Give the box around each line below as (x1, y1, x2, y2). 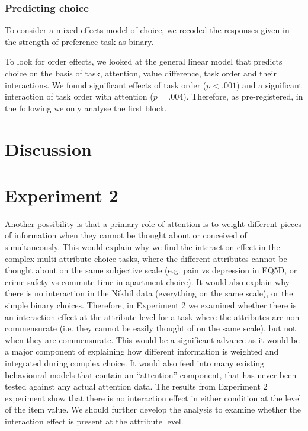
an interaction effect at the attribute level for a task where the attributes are (5, 310, 284, 323)
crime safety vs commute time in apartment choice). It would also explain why (5, 275, 290, 288)
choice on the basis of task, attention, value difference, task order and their (5, 67, 277, 79)
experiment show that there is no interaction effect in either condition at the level (5, 391, 301, 404)
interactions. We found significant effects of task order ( (5, 78, 207, 91)
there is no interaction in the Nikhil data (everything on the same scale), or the (5, 287, 293, 299)
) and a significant (236, 78, 302, 91)
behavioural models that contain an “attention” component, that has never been (5, 368, 297, 381)
